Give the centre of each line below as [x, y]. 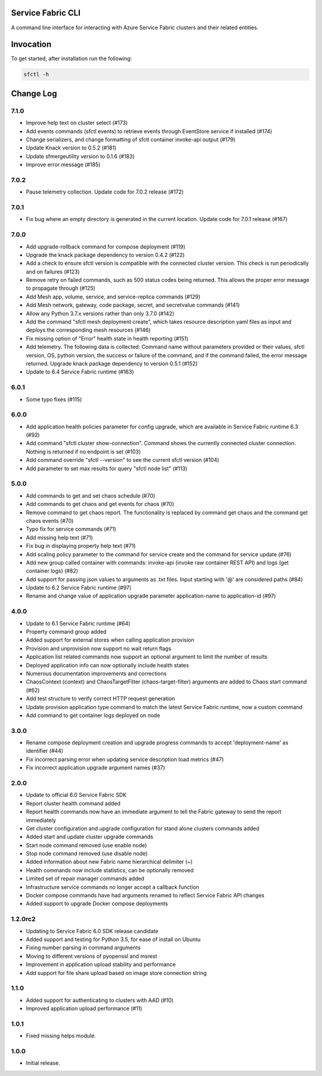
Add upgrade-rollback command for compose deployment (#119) [106, 246]
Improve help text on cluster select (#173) [77, 123]
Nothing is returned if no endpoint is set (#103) [83, 452]
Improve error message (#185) [63, 165]
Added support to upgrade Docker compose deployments [97, 904]
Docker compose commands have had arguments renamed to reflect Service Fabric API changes [145, 896]
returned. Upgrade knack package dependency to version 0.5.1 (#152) [112, 364]
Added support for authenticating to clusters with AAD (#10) [100, 1000]
